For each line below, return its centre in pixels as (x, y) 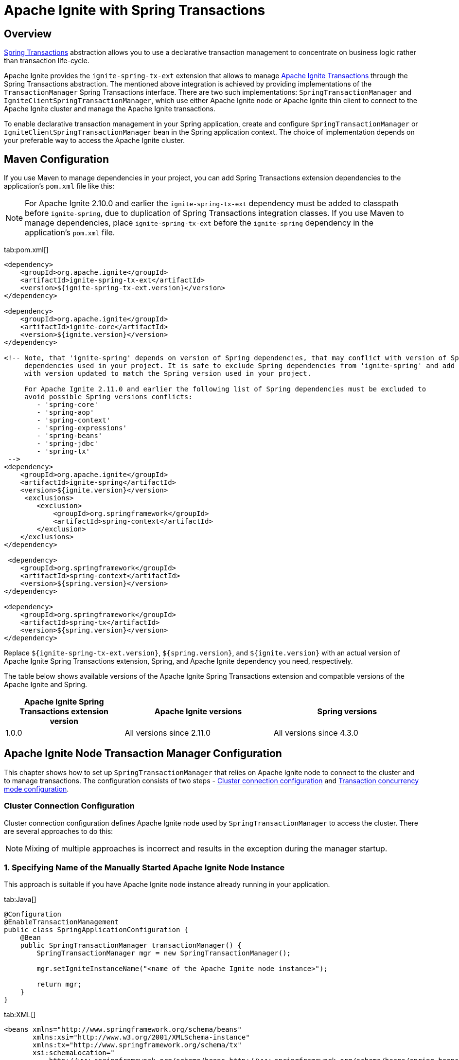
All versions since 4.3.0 (316, 733)
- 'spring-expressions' (82, 428)
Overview (28, 34)
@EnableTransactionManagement (62, 922)
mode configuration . (36, 789)
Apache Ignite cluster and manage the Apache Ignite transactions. (110, 109)
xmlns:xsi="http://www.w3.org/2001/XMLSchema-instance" (141, 1037)
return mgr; (59, 984)
